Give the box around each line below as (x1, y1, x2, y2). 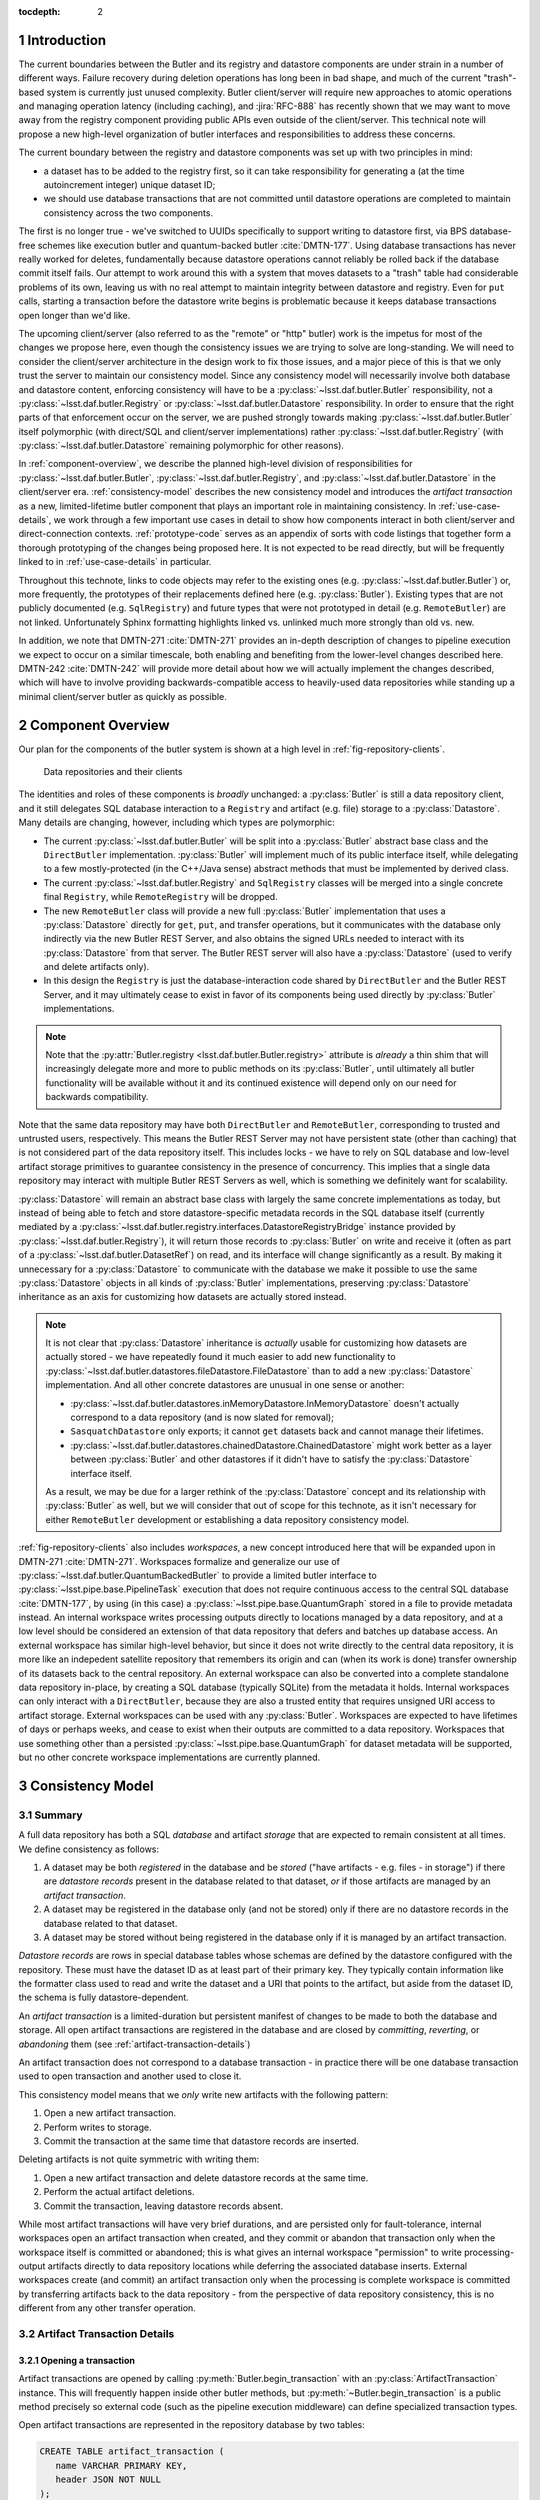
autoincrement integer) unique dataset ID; (43, 179, 216, 191)
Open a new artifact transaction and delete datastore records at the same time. (43, 2171, 369, 2184)
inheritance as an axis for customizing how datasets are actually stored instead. (18, 1291, 347, 1303)
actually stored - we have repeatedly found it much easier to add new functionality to (45, 1351, 396, 1363)
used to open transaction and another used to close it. (18, 2070, 242, 2082)
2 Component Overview (18, 716, 170, 734)
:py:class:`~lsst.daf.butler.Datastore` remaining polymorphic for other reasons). (18, 440, 345, 452)
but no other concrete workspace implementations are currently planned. (18, 1751, 320, 1763)
